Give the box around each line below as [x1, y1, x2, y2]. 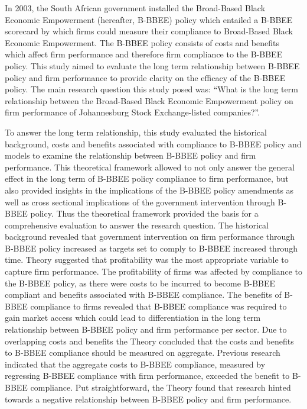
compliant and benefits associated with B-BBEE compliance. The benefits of [5, 288, 282, 301]
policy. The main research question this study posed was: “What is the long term [5, 83, 298, 95]
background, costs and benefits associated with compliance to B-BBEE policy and [5, 137, 302, 150]
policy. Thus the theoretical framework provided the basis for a [30, 207, 259, 220]
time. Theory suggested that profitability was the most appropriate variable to [5, 253, 289, 266]
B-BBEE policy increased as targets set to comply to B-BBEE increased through [5, 241, 298, 254]
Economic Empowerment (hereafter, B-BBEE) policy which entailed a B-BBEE [5, 13, 293, 25]
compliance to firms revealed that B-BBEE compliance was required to [30, 299, 287, 312]
